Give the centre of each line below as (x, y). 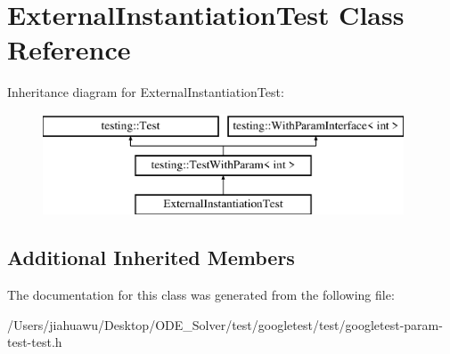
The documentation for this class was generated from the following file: (201, 295)
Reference (69, 49)
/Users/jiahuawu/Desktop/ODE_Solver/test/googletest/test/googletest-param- (225, 324)
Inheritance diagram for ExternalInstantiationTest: (146, 92)
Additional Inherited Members (151, 257)
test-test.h (35, 342)
